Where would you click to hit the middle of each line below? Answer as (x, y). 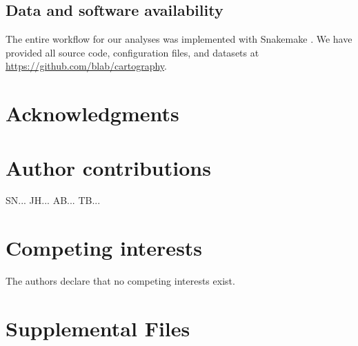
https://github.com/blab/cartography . (86, 66)
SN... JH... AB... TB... (53, 200)
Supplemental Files (98, 328)
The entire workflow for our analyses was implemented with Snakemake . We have (179, 39)
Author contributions (108, 167)
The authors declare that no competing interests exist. (120, 281)
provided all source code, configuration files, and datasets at (132, 52)
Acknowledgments (92, 113)
